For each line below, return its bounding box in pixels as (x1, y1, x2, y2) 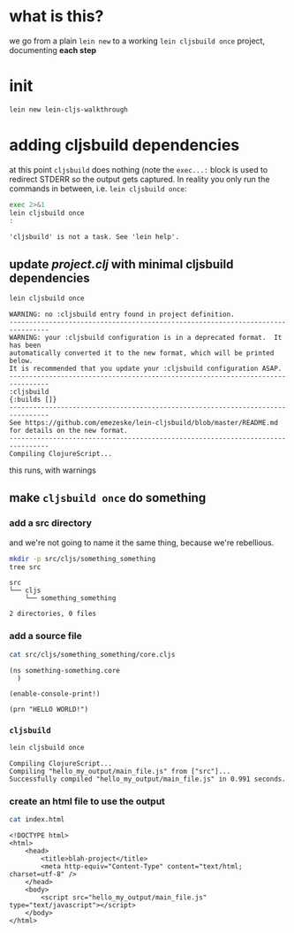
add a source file (9, 630, 82, 643)
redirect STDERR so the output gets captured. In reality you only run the (9, 173, 270, 184)
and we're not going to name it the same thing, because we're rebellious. (9, 537, 275, 548)
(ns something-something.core (9, 666, 121, 675)
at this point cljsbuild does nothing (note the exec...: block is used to (9, 164, 268, 174)
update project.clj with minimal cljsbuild (9, 257, 234, 272)
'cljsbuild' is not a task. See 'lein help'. (9, 233, 179, 242)
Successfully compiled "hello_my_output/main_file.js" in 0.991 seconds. (9, 775, 287, 783)
